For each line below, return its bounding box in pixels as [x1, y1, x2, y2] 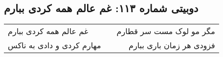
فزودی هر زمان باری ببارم [129, 39, 215, 51]
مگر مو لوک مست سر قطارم [116, 25, 215, 37]
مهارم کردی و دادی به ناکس [8, 39, 101, 51]
